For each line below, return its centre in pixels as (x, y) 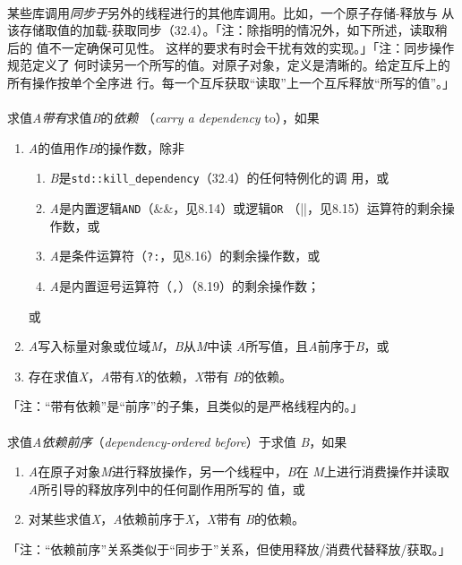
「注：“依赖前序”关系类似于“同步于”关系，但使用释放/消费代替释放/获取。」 (229, 548)
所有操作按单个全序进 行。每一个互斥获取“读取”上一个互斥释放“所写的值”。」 (231, 82)
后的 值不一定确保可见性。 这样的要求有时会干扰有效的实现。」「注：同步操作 (231, 47)
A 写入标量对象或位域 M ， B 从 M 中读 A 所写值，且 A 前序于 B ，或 (209, 346)
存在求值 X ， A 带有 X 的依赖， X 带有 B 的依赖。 (160, 376)
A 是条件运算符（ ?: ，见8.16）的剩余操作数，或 (185, 256)
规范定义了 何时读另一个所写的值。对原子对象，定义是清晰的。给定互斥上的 (229, 65)
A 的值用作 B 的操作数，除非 (107, 147)
